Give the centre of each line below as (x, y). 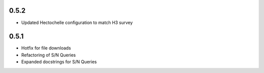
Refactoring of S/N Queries (48, 55)
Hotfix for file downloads (46, 48)
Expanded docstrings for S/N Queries (59, 62)
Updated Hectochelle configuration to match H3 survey (77, 23)
